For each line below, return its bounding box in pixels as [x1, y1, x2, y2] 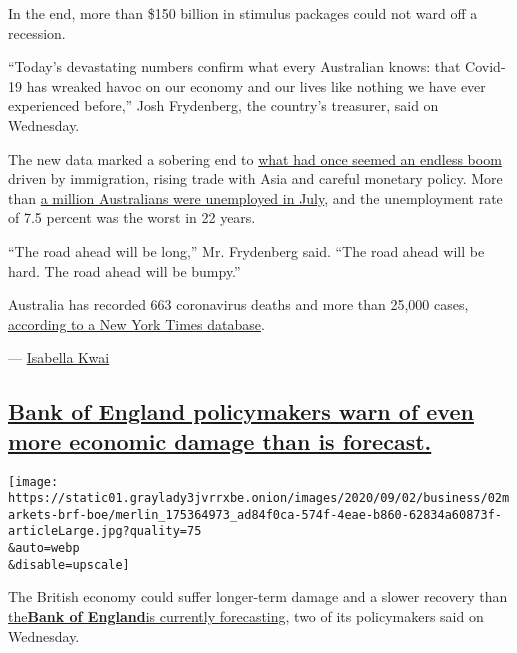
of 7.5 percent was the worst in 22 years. [8, 207, 256, 228]
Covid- [465, 56, 506, 77]
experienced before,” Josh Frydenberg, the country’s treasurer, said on [8, 95, 439, 116]
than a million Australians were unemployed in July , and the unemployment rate [8, 187, 503, 208]
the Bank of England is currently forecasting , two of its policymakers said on [8, 606, 484, 627]
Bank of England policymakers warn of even [8, 396, 474, 427]
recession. [8, 22, 66, 43]
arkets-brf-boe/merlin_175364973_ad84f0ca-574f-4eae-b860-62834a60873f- [8, 507, 502, 522]
